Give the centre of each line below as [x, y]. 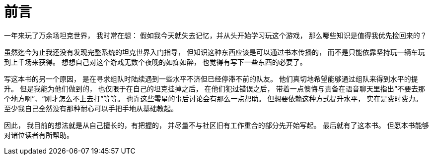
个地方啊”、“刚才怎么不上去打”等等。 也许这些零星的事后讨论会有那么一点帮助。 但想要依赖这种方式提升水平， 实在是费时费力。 [213, 98]
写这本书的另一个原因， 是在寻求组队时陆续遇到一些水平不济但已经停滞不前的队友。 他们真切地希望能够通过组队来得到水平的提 [211, 79]
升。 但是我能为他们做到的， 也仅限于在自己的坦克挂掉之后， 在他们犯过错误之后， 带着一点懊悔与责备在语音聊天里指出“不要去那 [215, 88]
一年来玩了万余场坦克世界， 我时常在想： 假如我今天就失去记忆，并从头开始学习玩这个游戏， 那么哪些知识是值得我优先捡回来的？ [216, 35]
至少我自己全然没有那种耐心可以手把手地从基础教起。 [91, 108]
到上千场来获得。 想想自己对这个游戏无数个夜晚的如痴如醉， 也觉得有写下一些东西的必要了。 [155, 62]
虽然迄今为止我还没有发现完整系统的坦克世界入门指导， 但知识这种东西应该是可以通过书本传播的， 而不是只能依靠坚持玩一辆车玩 [215, 52]
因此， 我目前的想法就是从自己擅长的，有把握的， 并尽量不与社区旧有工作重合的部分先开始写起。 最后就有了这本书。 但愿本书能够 [216, 125]
